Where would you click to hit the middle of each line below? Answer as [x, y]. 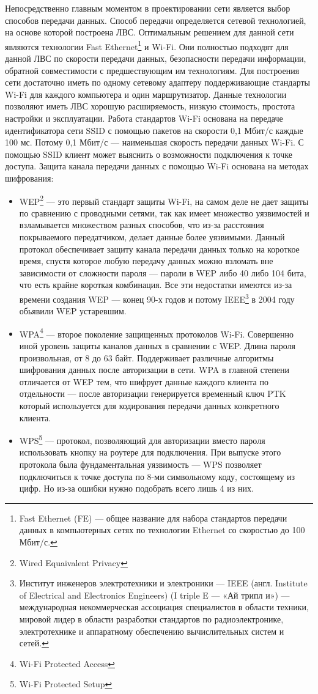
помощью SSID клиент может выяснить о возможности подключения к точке [149, 154]
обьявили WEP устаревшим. [73, 311]
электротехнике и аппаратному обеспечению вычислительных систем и [152, 631]
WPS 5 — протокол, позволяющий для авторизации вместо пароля [142, 439]
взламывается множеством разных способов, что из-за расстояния [142, 225]
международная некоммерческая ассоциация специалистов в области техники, [164, 607]
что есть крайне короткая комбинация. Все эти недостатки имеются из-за [156, 285]
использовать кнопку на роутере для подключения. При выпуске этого [150, 452]
